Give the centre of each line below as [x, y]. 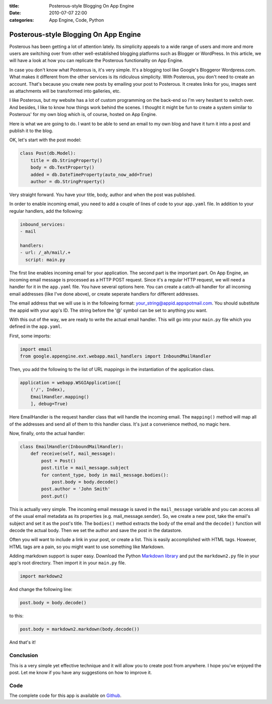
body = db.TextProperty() [62, 167]
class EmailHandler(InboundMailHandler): [72, 447]
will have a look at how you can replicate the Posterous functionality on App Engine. [96, 61]
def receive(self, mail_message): [73, 454]
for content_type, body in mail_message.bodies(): [105, 475]
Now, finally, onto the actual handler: [47, 433]
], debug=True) [49, 404]
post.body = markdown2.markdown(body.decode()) [80, 629]
